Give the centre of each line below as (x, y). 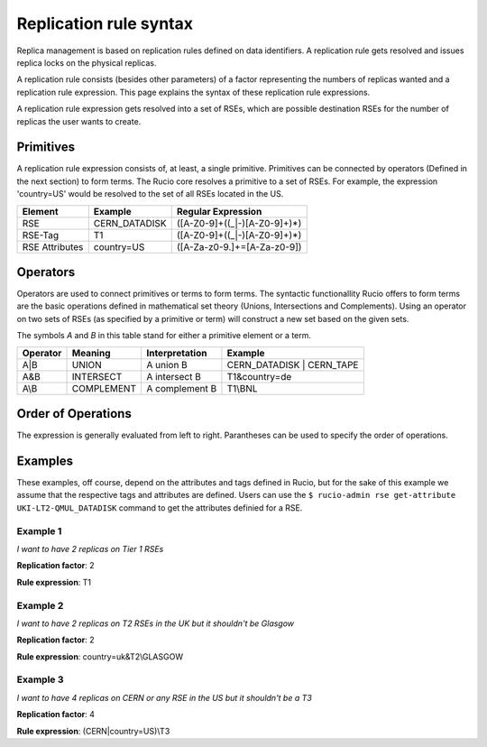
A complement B (181, 388)
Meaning (92, 353)
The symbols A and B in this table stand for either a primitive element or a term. (164, 336)
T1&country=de (259, 376)
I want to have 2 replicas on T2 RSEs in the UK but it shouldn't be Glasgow (156, 623)
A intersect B (174, 376)
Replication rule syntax (105, 23)
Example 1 (39, 530)
